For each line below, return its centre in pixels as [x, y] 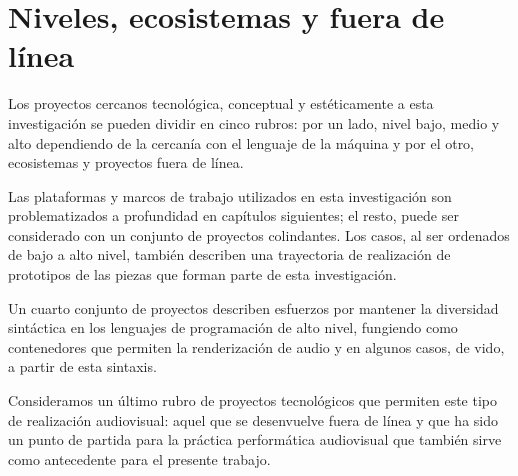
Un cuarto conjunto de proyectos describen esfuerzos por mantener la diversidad [253, 307]
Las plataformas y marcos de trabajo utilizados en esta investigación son [230, 195]
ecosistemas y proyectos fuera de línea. [126, 162]
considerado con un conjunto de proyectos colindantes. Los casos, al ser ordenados [259, 234]
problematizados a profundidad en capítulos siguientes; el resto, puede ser [233, 215]
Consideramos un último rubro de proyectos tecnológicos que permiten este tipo [253, 400]
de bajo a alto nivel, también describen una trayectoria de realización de [229, 254]
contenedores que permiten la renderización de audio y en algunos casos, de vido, [256, 346]
